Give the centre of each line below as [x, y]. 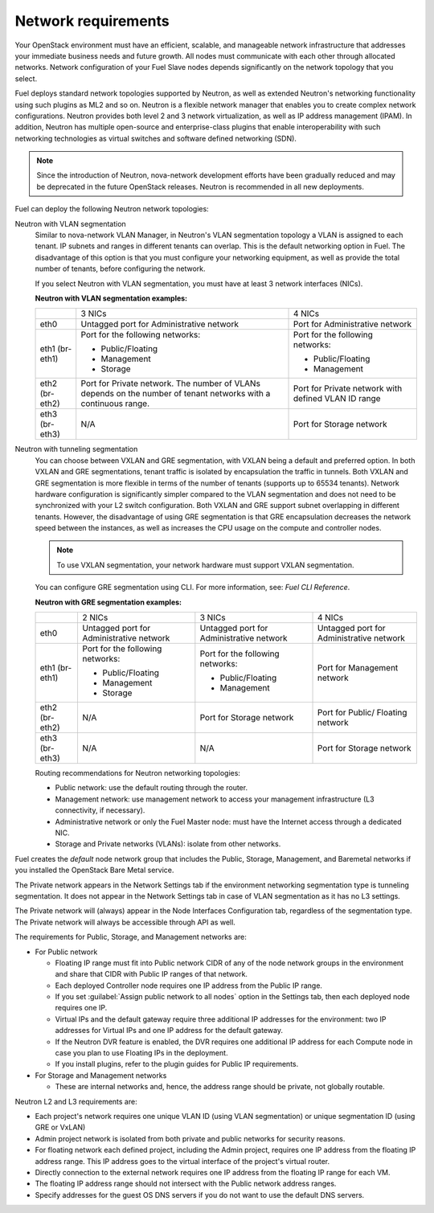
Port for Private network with [348, 388]
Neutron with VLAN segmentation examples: [111, 298]
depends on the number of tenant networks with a [176, 394]
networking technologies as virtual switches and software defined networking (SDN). [156, 138]
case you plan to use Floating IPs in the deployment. [141, 1053]
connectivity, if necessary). [100, 810]
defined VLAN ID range [337, 399]
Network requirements [92, 21]
